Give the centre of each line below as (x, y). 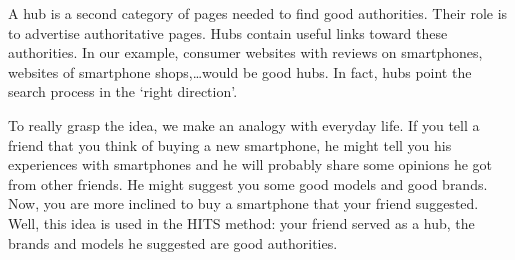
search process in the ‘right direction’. (123, 91)
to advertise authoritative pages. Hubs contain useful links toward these (228, 32)
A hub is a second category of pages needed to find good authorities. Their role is (258, 13)
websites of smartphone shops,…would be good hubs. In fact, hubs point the (240, 71)
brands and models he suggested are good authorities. (173, 242)
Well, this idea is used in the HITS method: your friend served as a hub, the (241, 222)
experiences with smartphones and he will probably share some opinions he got (250, 164)
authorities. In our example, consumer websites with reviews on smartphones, (245, 52)
